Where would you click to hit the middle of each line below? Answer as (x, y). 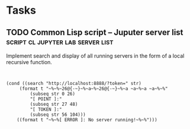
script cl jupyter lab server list (60, 41)
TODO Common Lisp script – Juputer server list (95, 32)
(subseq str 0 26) (53, 94)
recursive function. (29, 62)
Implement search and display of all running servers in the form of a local (95, 56)
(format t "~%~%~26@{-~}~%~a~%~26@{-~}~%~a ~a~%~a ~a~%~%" (94, 89)
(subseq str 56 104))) (58, 115)
